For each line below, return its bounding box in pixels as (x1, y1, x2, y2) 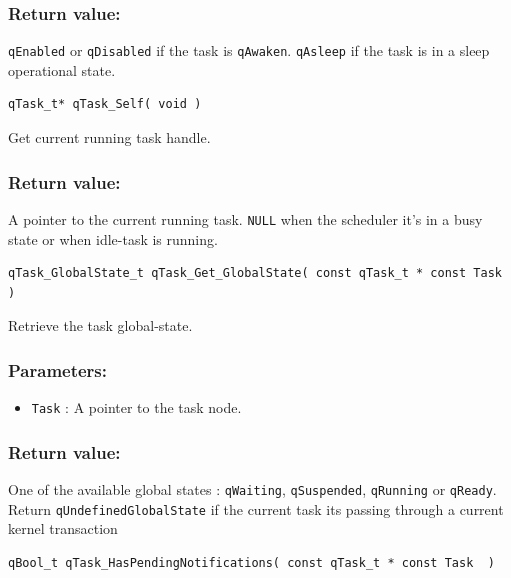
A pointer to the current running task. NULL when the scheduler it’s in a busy (8, 208, 483, 229)
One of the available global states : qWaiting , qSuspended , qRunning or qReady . (8, 479, 497, 499)
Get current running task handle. (8, 127, 211, 148)
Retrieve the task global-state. (8, 315, 193, 336)
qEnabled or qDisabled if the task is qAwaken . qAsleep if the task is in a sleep (8, 40, 490, 61)
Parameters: (8, 357, 108, 382)
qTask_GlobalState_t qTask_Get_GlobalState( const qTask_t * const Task (8, 266, 502, 281)
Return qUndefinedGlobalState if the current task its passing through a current (8, 498, 504, 519)
